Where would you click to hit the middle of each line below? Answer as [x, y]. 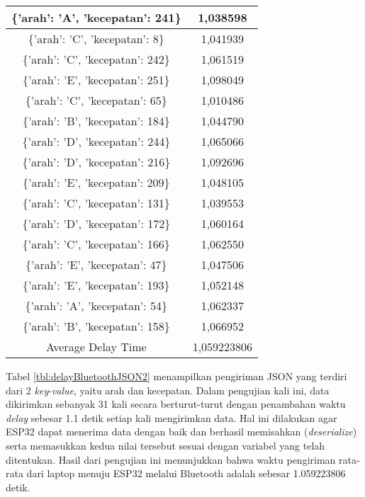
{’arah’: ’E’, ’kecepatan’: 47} [96, 264]
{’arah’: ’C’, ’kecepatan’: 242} [96, 59]
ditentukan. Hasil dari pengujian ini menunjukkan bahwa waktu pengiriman [171, 459]
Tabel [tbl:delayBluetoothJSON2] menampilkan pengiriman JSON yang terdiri [176, 376]
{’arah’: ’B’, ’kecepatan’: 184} [96, 121]
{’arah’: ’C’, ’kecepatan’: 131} [96, 203]
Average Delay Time [96, 347]
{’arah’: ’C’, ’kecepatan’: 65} [96, 100]
